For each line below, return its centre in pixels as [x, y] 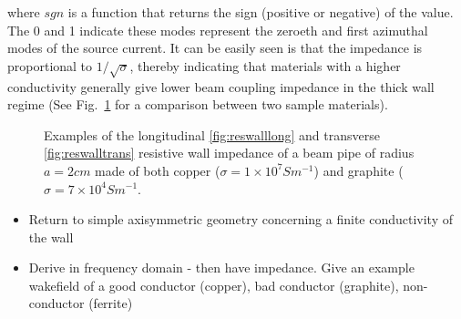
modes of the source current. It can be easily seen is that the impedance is [215, 48]
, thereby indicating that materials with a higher [265, 65]
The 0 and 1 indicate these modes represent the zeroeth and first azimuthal [218, 30]
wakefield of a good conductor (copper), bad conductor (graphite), [214, 285]
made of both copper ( [158, 170]
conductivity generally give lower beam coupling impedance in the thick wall [221, 86]
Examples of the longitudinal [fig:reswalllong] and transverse [212, 134]
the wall [51, 237]
